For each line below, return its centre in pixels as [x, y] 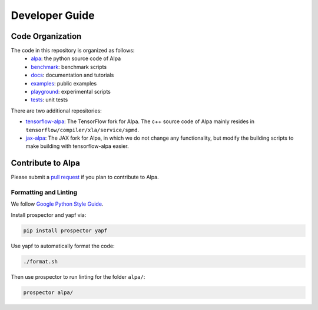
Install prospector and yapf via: [49, 215]
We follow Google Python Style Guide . [57, 204]
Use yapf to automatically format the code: [63, 246]
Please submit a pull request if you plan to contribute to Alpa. [85, 177]
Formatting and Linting [44, 193]
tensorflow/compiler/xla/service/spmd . [82, 130]
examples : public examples [64, 83]
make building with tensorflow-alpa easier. [77, 146]
